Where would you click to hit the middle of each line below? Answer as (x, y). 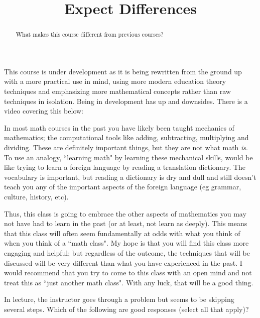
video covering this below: (44, 111)
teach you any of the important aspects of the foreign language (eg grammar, (123, 187)
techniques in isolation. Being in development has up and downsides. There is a (126, 101)
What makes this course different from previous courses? (90, 34)
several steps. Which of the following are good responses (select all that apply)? (126, 309)
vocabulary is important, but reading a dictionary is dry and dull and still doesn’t (130, 177)
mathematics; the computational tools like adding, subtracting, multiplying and (126, 137)
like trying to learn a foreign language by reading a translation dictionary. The (125, 167)
